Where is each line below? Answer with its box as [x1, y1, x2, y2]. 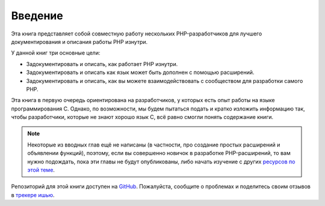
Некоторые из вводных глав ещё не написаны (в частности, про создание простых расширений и [27, 141, 280, 148]
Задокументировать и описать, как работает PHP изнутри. [26, 60, 178, 67]
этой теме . [27, 166, 55, 174]
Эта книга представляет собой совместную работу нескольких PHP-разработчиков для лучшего [11, 30, 262, 37]
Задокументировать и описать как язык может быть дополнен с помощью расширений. [26, 69, 255, 76]
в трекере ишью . [11, 191, 55, 198]
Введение [11, 9, 63, 22]
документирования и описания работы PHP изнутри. [11, 38, 148, 45]
